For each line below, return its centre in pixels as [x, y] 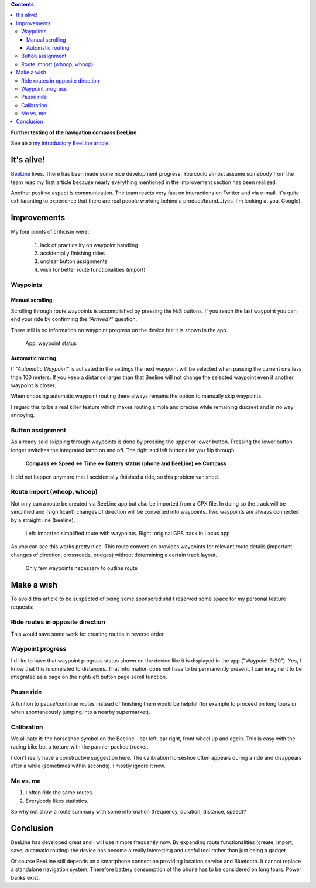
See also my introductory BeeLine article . [61, 143]
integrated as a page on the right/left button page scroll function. [89, 677]
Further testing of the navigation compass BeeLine [74, 132]
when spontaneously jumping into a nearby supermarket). [80, 712]
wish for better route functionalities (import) [93, 269]
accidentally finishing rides [73, 253]
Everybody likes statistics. [57, 801]
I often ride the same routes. [59, 793]
